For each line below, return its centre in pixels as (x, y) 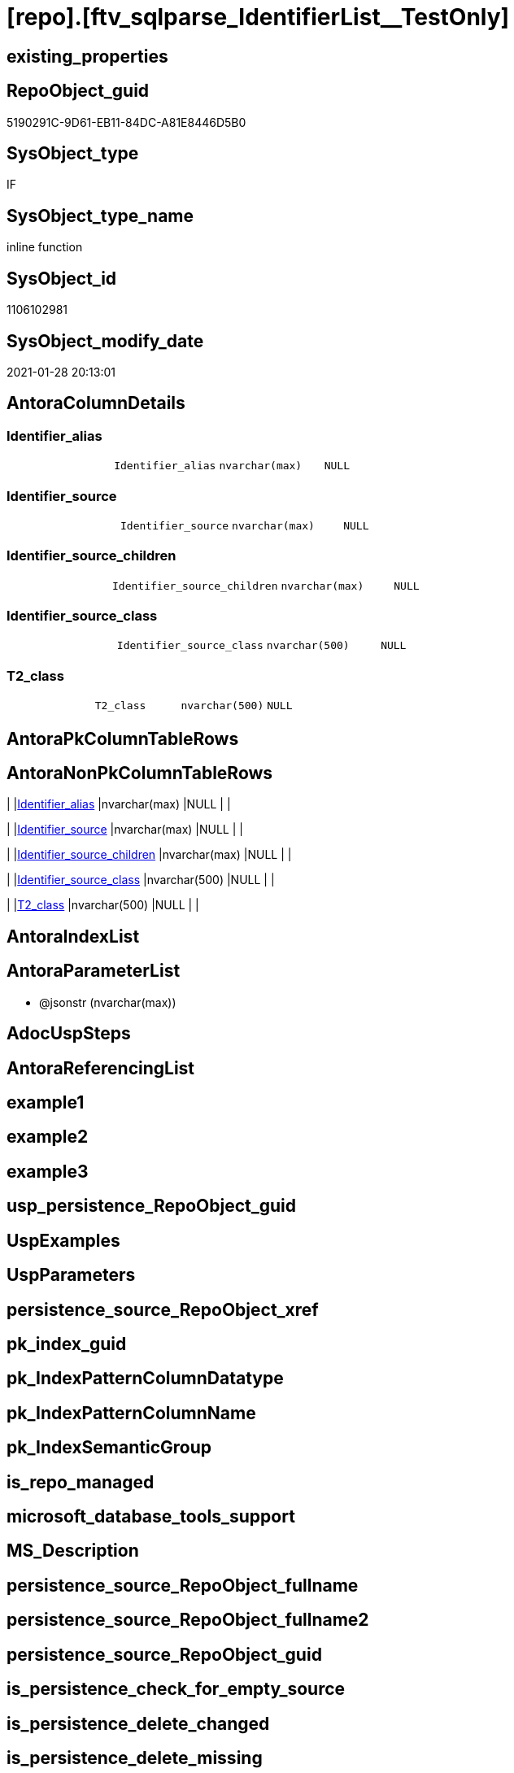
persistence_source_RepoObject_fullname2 (188, 1620)
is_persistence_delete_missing (135, 1758)
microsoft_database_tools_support (151, 1517)
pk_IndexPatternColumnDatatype (145, 1379)
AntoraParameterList (94, 971)
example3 (48, 1171)
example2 (48, 1137)
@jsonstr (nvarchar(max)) (108, 1002)
